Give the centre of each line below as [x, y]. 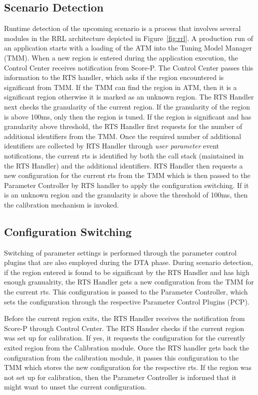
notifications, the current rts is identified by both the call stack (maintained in [124, 155]
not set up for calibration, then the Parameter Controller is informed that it [120, 377]
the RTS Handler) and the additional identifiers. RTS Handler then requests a [124, 165]
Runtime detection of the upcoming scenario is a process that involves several [123, 28]
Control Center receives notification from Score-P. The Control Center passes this [129, 67]
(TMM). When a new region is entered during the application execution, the [121, 57]
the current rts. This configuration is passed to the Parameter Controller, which [126, 292]
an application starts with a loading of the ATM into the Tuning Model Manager [128, 48]
